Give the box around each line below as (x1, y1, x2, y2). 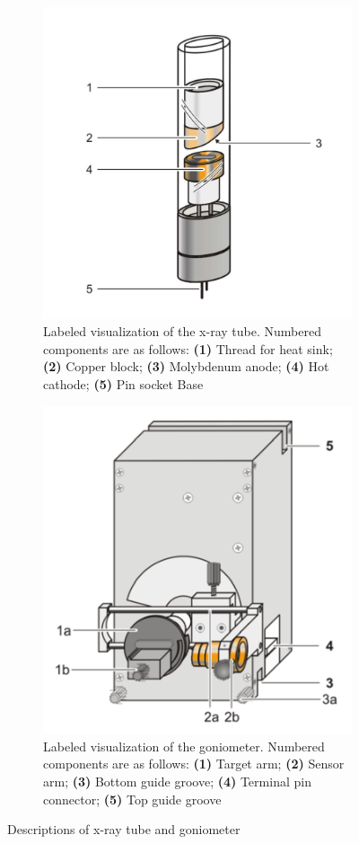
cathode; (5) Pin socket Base (43, 375, 204, 394)
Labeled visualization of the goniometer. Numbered (43, 736, 325, 755)
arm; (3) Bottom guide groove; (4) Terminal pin (43, 771, 311, 790)
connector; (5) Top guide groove (43, 789, 222, 808)
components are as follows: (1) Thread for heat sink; (43, 339, 333, 358)
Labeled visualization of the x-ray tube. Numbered (43, 322, 321, 341)
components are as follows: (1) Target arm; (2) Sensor (43, 754, 345, 773)
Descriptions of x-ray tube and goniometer (7, 820, 241, 839)
